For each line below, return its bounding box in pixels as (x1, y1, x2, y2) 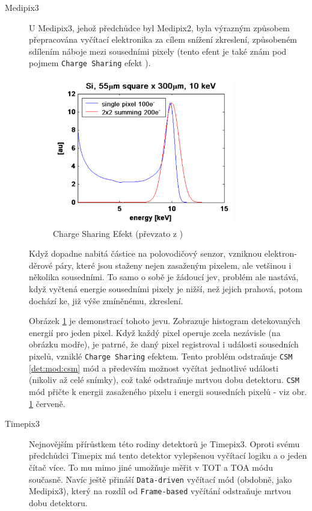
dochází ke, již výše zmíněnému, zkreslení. (29, 294, 183, 307)
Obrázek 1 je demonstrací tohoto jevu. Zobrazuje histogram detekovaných (29, 314, 301, 327)
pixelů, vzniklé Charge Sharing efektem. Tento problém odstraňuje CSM (29, 350, 293, 363)
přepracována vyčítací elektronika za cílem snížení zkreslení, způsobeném (29, 33, 298, 46)
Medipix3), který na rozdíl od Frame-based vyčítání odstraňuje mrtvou (29, 485, 292, 497)
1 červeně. (29, 397, 66, 409)
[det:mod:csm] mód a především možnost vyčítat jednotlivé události (29, 361, 278, 374)
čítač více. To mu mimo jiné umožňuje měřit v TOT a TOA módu (29, 461, 273, 473)
